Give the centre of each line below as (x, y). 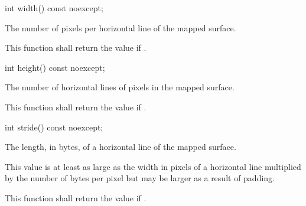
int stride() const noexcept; (54, 127)
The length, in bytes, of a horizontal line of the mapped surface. (121, 147)
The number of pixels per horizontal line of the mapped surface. (121, 27)
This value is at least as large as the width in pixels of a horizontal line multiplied (153, 166)
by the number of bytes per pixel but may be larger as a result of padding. (140, 178)
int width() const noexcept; (54, 8)
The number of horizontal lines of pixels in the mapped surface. (120, 87)
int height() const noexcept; (55, 67)
